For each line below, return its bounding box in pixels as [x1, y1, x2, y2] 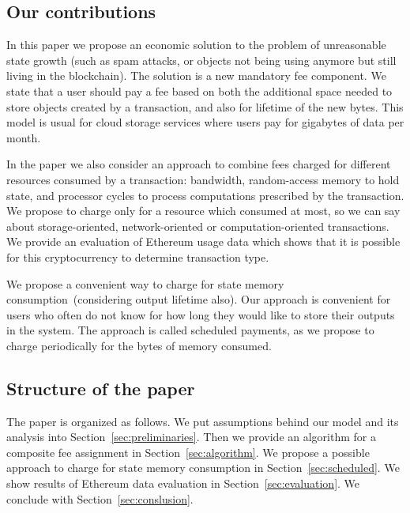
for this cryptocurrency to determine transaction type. [6, 248, 269, 265]
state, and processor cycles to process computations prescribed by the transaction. [6, 187, 404, 203]
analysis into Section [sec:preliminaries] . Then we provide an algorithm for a [6, 428, 376, 445]
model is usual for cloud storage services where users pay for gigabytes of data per [6, 114, 404, 130]
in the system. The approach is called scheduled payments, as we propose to [6, 322, 374, 338]
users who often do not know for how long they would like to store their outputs [6, 306, 395, 323]
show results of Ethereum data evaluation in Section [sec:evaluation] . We [6, 475, 360, 492]
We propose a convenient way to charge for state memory [6, 275, 284, 292]
